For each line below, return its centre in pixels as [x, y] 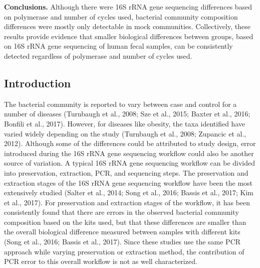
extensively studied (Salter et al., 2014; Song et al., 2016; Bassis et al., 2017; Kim [129, 192]
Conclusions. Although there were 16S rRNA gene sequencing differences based [128, 7]
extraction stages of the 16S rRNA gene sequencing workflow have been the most [128, 182]
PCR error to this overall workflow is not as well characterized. [101, 261]
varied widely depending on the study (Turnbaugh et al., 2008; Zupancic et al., [125, 133]
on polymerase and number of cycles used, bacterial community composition [121, 16]
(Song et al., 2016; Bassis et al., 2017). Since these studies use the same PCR [122, 242]
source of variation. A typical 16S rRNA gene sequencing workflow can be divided [130, 163]
